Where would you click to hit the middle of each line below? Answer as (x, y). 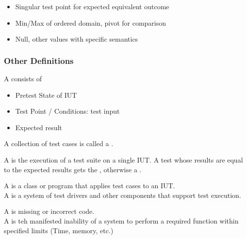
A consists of (23, 78)
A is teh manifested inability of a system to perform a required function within (121, 220)
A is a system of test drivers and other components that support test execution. (123, 195)
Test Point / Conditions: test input (67, 111)
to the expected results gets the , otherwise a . (73, 169)
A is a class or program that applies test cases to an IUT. (90, 186)
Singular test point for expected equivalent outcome (92, 6)
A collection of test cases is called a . (59, 143)
